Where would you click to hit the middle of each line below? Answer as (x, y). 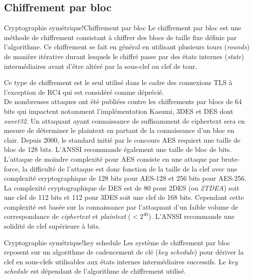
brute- (230, 159)
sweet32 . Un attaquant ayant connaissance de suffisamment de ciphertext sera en (125, 120)
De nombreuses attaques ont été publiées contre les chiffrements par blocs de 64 (123, 101)
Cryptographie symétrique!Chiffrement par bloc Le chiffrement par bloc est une (123, 28)
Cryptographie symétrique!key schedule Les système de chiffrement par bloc (117, 242)
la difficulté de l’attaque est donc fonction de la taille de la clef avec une (130, 168)
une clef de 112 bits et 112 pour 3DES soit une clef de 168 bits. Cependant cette (124, 197)
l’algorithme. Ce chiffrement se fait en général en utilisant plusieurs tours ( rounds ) (127, 47)
